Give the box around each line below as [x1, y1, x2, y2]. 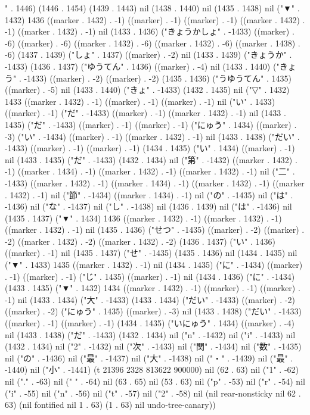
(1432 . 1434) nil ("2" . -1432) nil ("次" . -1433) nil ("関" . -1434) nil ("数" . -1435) [5, 340, 302, 352]
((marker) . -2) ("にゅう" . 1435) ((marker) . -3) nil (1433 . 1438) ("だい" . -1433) [5, 305, 302, 317]
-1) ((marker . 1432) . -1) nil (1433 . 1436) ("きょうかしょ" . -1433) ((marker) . [5, 25, 294, 38]
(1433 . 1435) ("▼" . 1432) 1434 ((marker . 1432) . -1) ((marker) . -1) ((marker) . [5, 282, 300, 294]
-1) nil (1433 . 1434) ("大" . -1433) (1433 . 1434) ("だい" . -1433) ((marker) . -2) [5, 293, 295, 305]
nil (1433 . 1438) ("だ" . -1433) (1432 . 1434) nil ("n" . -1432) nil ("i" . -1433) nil [5, 328, 296, 341]
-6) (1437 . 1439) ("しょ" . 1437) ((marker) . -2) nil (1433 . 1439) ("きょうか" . [5, 48, 292, 61]
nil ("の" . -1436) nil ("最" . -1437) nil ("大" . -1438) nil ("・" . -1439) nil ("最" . [5, 351, 293, 364]
